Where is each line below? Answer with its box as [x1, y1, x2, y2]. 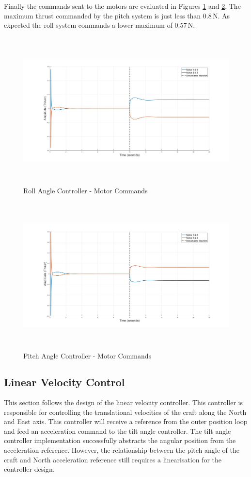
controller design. [4, 464, 55, 474]
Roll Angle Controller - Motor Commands [23, 185, 148, 195]
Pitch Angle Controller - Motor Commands [23, 351, 152, 361]
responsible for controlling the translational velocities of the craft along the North [4, 407, 247, 417]
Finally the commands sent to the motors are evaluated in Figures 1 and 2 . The [4, 1, 241, 11]
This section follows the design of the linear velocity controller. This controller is [4, 397, 243, 408]
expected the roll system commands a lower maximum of [4, 20, 173, 30]
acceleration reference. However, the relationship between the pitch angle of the [4, 445, 239, 455]
